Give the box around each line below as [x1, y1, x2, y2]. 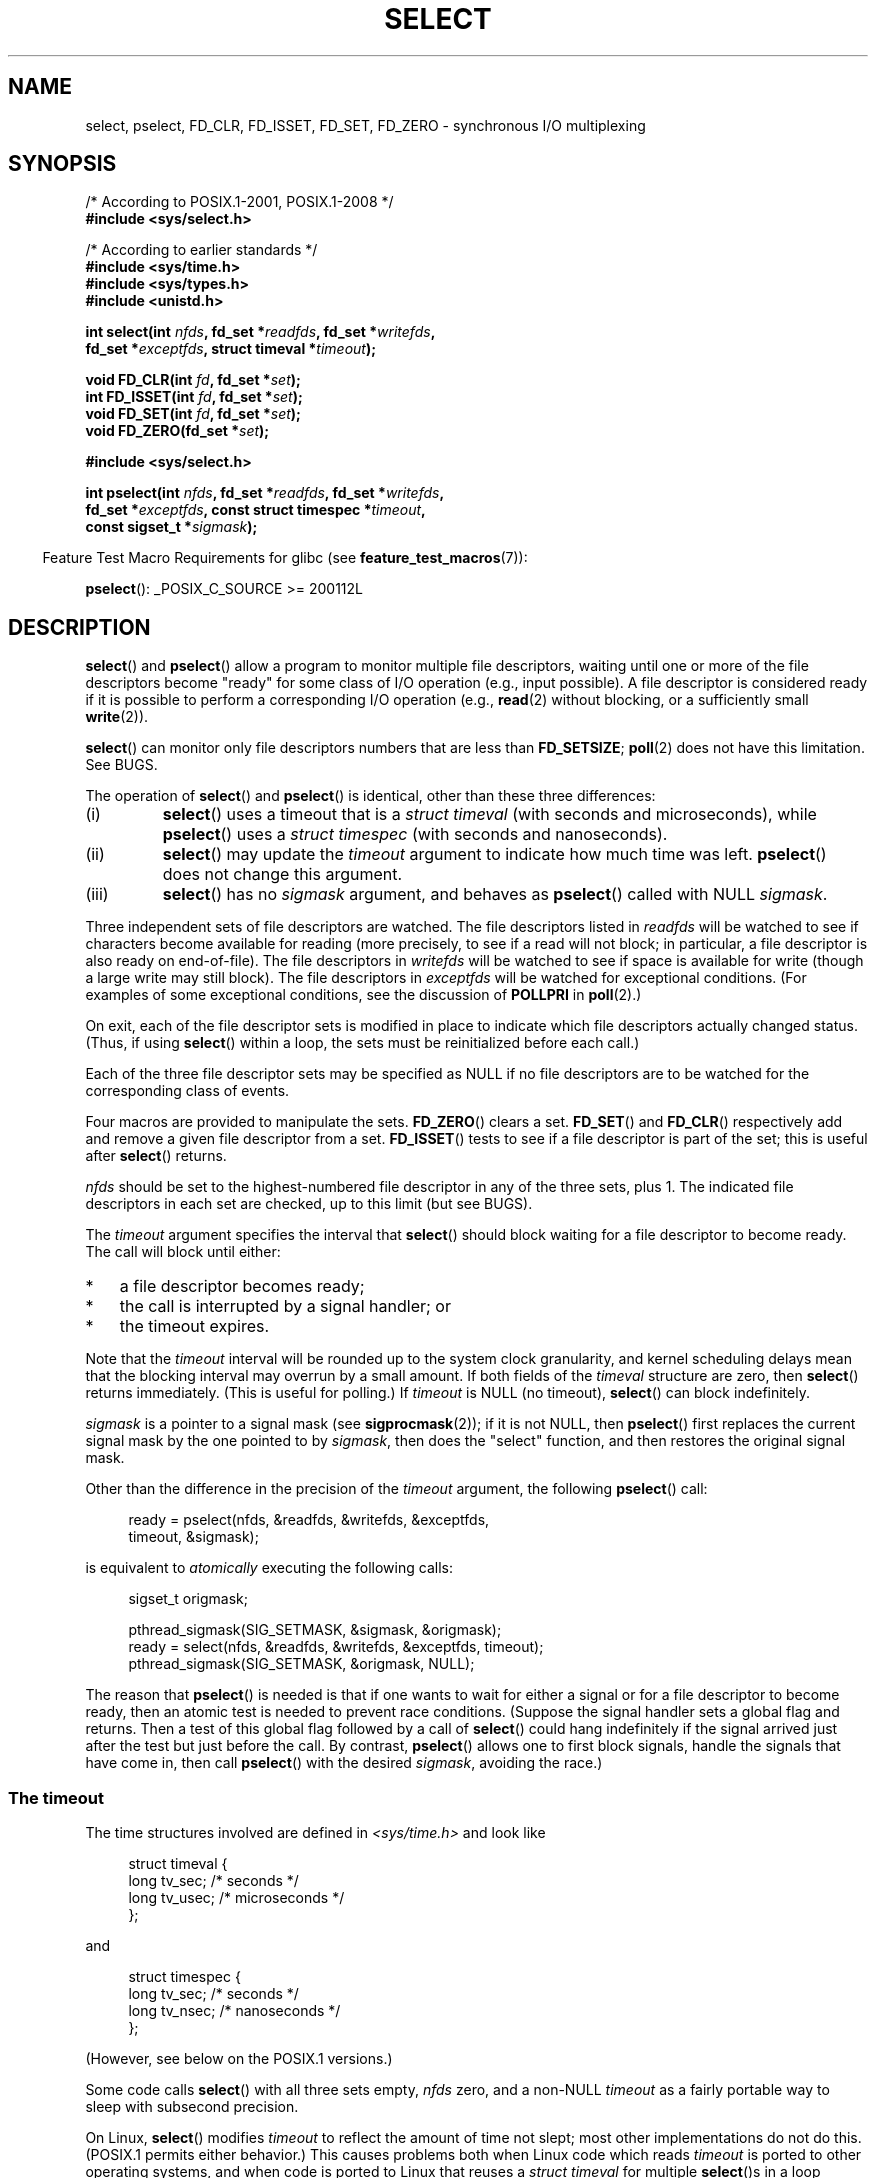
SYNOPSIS [8, 151, 117, 177]
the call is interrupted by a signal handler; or [119, 1296, 451, 1317]
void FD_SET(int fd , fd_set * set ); [85, 405, 301, 423]
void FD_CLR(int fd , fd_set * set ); [85, 371, 301, 389]
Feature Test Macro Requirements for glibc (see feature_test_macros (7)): [42, 549, 528, 567]
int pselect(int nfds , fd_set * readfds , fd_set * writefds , [85, 484, 445, 502]
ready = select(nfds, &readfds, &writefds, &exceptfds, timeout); [128, 1638, 544, 1656]
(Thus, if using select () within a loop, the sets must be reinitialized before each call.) [85, 1034, 640, 1052]
